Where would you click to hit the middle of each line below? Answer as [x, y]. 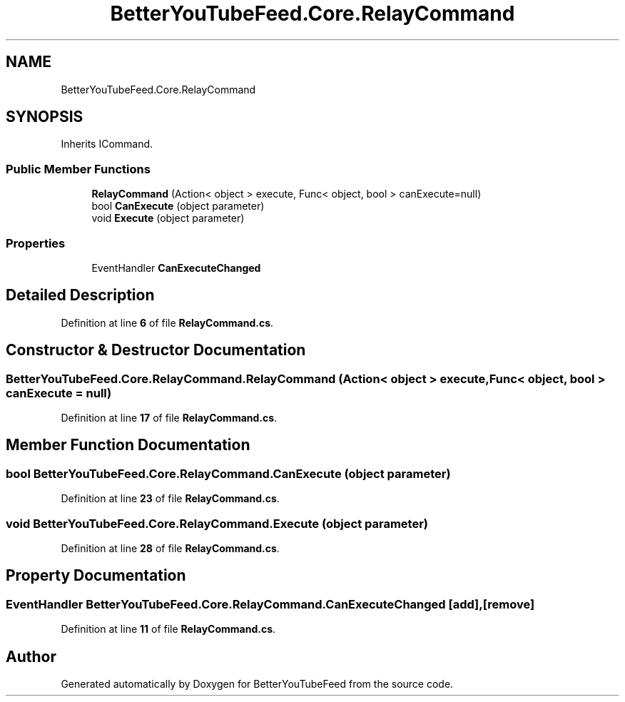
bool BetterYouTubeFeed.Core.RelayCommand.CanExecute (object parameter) [228, 473]
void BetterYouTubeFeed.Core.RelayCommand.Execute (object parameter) [217, 523]
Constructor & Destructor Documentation [156, 350]
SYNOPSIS [45, 117]
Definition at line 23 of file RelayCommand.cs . [170, 499]
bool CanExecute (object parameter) [178, 206]
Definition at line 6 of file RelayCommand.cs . [167, 322]
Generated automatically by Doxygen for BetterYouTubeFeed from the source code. [257, 684]
